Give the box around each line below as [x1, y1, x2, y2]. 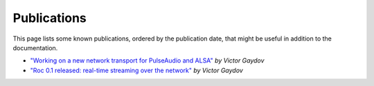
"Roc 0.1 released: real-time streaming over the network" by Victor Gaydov [30, 66, 244, 74]
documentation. [12, 43, 58, 52]
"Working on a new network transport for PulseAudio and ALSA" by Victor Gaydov [30, 56, 265, 65]
